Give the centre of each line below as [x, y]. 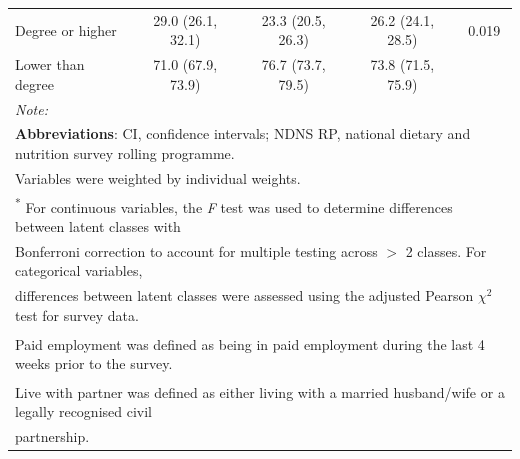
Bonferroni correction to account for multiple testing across [196, 250]
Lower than [50, 64]
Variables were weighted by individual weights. [158, 177]
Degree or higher [66, 29]
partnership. [52, 435]
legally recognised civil [84, 411]
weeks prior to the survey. [94, 362]
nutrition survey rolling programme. [125, 153]
